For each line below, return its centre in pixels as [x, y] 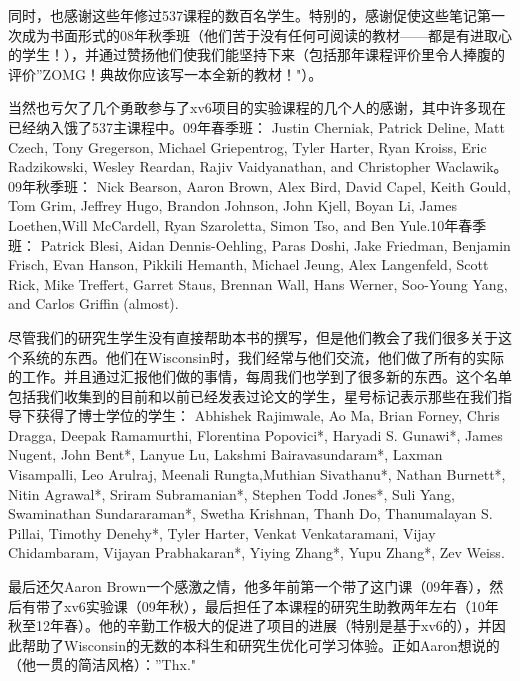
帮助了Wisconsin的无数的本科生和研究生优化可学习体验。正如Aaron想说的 [260, 644]
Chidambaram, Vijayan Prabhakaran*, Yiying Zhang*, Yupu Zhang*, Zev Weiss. [256, 552]
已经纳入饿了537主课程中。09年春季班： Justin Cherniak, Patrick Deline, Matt [256, 126]
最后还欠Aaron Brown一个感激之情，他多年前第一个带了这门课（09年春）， [249, 586]
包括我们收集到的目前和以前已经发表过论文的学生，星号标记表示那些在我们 [253, 395]
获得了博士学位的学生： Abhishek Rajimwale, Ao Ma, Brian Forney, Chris [267, 415]
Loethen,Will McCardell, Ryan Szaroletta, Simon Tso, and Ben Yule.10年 [233, 224]
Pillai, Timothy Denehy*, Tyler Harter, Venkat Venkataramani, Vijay [222, 532]
